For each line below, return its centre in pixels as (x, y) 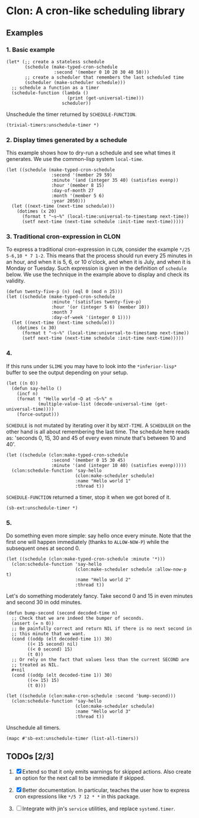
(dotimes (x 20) (37, 211)
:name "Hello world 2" (103, 580)
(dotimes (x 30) (37, 328)
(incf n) (28, 394)
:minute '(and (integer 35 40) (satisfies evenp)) (115, 181)
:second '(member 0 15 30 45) (89, 460)
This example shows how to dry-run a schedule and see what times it (91, 153)
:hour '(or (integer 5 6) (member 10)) (100, 307)
